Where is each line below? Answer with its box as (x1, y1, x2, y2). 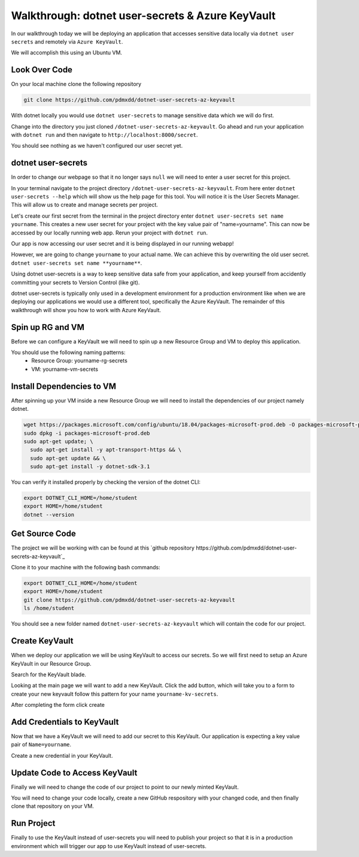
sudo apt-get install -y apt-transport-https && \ (30, 446, 182, 453)
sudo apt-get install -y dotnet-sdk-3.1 (30, 463, 150, 470)
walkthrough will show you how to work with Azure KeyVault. (11, 306, 162, 313)
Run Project (11, 818, 56, 828)
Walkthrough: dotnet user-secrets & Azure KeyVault (11, 9, 276, 22)
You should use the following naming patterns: (11, 349, 126, 356)
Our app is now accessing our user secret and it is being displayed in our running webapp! (11, 240, 235, 248)
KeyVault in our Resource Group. (11, 660, 92, 667)
